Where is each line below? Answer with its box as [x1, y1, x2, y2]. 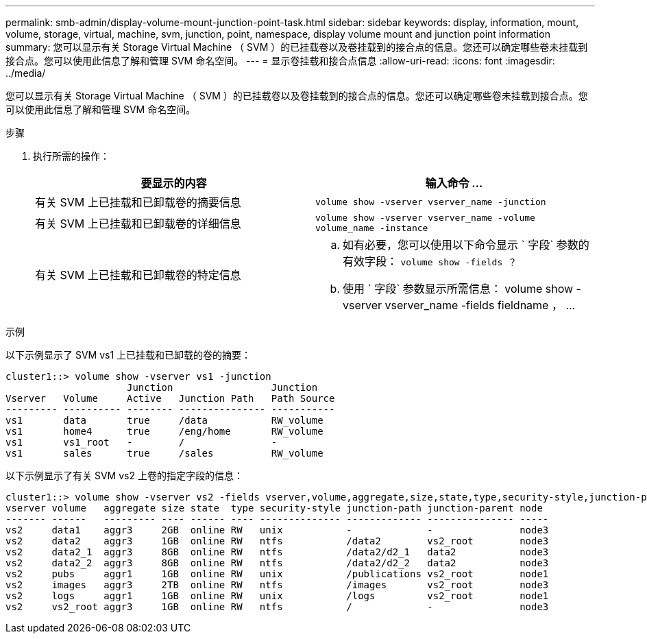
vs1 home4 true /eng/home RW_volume [5, 426, 323, 437]
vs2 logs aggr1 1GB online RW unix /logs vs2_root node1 [5, 590, 549, 601]
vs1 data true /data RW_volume [5, 415, 323, 426]
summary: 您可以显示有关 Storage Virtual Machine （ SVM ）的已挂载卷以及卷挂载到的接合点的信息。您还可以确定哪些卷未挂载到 [5, 41, 588, 53]
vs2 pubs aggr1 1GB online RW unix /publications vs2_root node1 [5, 568, 549, 579]
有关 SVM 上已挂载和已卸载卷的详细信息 [35, 217, 241, 230]
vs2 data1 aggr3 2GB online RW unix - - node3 [5, 525, 549, 535]
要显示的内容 [141, 176, 207, 190]
